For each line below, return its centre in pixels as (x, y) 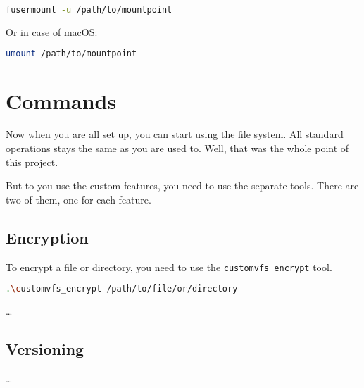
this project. (32, 162)
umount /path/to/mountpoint (71, 54)
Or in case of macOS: (52, 31)
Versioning (45, 349)
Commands (61, 100)
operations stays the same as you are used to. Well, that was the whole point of (177, 148)
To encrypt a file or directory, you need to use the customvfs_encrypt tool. (169, 267)
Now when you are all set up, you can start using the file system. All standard (175, 134)
